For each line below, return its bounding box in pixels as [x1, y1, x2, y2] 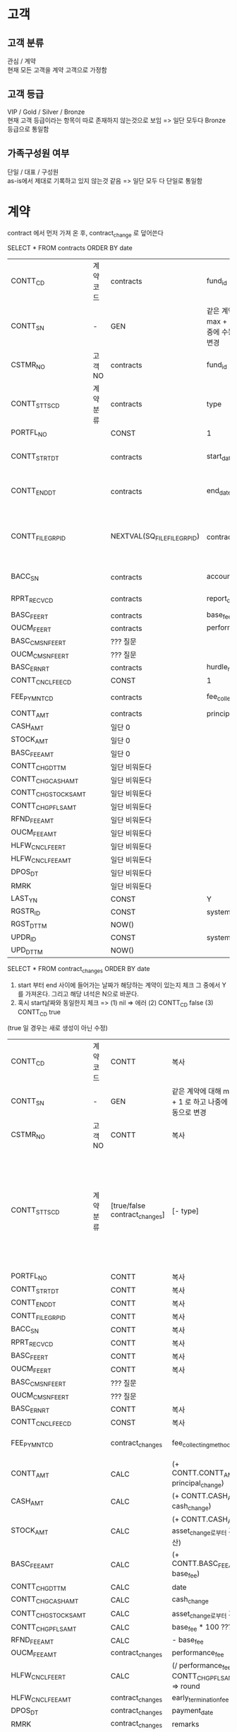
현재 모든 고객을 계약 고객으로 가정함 [7, 66, 107, 74]
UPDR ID [11, 932, 37, 943]
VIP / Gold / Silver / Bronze [7, 107, 85, 116]
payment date [171, 1705, 214, 1717]
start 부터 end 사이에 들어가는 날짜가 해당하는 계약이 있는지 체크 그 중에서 [17, 980, 221, 989]
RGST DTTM [11, 919, 47, 930]
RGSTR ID [11, 906, 41, 917]
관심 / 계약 [7, 57, 37, 65]
